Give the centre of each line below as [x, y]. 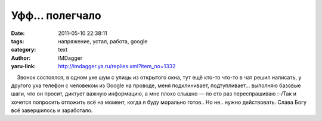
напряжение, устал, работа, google [103, 41]
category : [24, 50]
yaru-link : [23, 66]
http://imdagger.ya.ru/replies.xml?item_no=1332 [117, 66]
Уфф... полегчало [56, 15]
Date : [18, 33]
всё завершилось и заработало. [52, 110]
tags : [18, 41]
